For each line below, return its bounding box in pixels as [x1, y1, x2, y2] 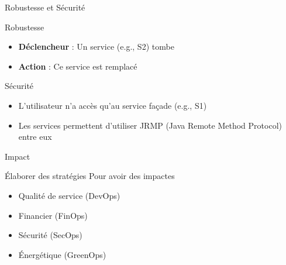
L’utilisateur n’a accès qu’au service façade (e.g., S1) [18, 99, 207, 111]
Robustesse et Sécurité [5, 1, 85, 13]
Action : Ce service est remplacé [18, 60, 137, 72]
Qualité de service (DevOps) [18, 189, 120, 201]
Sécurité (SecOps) [18, 229, 82, 241]
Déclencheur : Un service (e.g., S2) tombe [18, 40, 174, 53]
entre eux [18, 130, 52, 143]
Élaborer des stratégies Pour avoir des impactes [5, 170, 175, 182]
